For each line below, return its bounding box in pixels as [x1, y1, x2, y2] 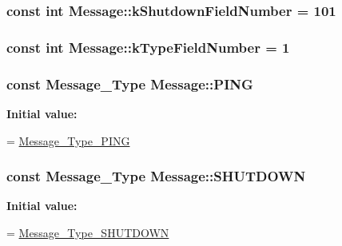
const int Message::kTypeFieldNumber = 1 [6, 37, 290, 57]
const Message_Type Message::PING [6, 73, 253, 93]
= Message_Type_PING [6, 132, 130, 149]
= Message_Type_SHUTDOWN [6, 224, 169, 240]
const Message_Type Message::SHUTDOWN [6, 166, 306, 186]
